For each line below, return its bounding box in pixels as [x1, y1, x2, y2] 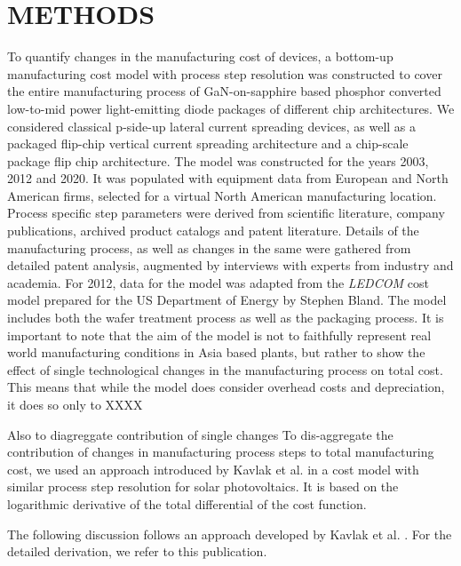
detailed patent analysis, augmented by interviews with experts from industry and [7, 256, 454, 275]
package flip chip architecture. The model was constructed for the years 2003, [7, 151, 429, 170]
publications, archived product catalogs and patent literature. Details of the [7, 221, 419, 240]
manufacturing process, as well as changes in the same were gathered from [7, 238, 411, 257]
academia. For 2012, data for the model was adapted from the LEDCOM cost [7, 273, 429, 291]
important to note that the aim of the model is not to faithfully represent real [7, 325, 432, 344]
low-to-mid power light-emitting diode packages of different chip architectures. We [7, 99, 455, 117]
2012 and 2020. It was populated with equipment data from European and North [7, 169, 449, 187]
